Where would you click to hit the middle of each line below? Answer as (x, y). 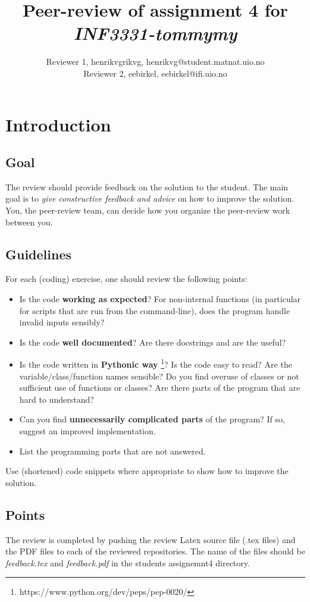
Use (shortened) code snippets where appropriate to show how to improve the (147, 471)
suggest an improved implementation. (87, 431)
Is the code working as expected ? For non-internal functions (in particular (160, 299)
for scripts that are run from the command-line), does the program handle (155, 310)
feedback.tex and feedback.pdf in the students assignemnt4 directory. (128, 562)
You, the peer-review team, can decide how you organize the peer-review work (148, 210)
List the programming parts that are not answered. (112, 451)
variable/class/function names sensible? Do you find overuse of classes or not (159, 376)
